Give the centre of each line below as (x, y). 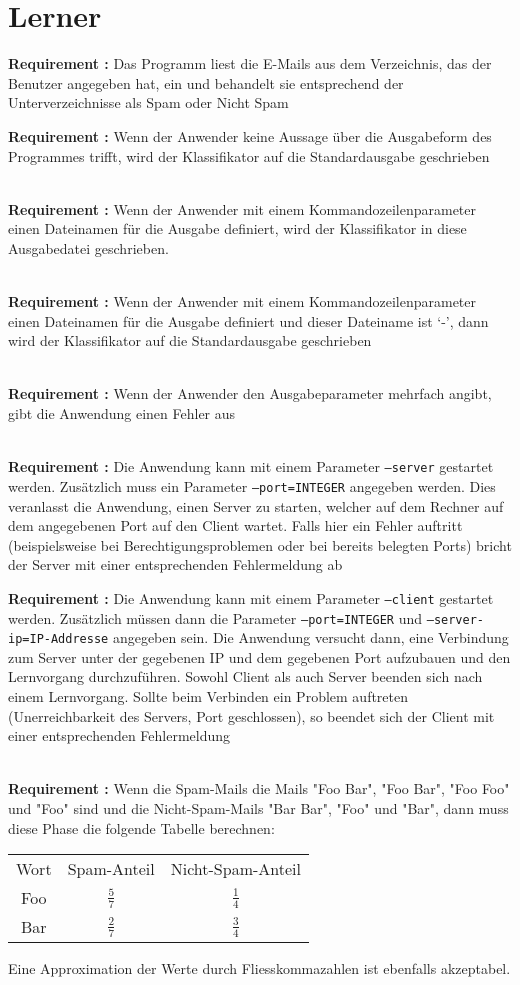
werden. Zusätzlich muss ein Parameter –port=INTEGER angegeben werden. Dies (252, 485)
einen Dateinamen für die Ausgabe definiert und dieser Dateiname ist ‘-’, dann (248, 320)
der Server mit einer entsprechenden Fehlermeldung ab (175, 564)
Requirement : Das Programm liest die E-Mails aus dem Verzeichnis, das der (250, 63)
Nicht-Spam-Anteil (235, 869)
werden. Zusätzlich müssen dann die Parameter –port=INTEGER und (215, 617)
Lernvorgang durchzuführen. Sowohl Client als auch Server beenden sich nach (245, 676)
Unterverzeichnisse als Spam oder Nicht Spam (148, 102)
